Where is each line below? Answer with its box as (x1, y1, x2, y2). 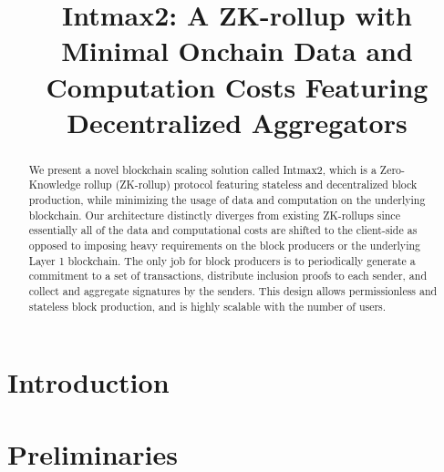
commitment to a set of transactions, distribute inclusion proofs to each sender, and (28, 268, 428, 283)
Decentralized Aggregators (67, 103, 408, 140)
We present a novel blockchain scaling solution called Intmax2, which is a (28, 161, 377, 177)
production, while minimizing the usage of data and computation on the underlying (28, 192, 426, 208)
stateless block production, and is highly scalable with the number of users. (28, 298, 387, 313)
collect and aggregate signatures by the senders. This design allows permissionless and (28, 282, 438, 298)
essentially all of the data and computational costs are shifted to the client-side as (28, 222, 418, 238)
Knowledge (28, 177, 81, 192)
